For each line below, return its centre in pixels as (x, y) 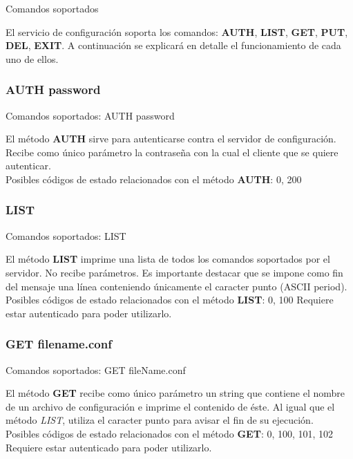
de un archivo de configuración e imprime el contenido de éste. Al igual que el (170, 406)
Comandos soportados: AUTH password (90, 115)
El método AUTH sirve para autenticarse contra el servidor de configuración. (171, 139)
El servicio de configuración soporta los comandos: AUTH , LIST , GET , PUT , (177, 31)
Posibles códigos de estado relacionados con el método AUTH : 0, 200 (154, 179)
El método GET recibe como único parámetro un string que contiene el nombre (175, 393)
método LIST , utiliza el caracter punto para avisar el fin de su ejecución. (160, 420)
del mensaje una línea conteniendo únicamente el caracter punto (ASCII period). (176, 286)
